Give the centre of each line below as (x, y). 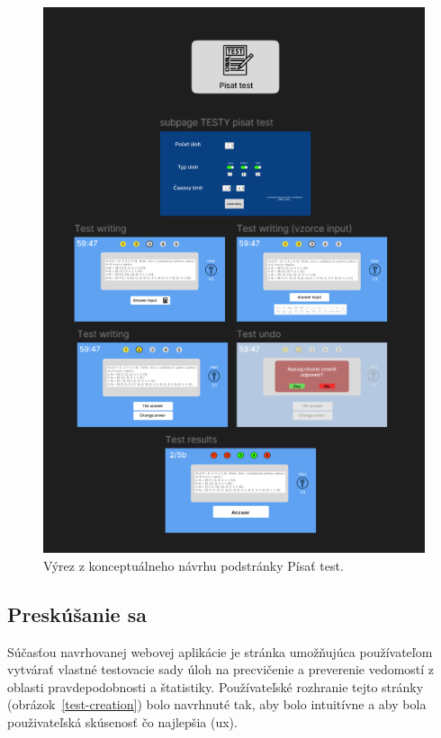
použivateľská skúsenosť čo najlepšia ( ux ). (122, 721)
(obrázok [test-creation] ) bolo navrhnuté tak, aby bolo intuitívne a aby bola (217, 704)
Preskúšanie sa (77, 614)
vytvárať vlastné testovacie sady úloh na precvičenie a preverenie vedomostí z (221, 669)
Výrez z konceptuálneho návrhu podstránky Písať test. (193, 565)
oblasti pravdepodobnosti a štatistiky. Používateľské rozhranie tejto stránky (216, 686)
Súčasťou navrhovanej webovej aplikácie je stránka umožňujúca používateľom (220, 651)
